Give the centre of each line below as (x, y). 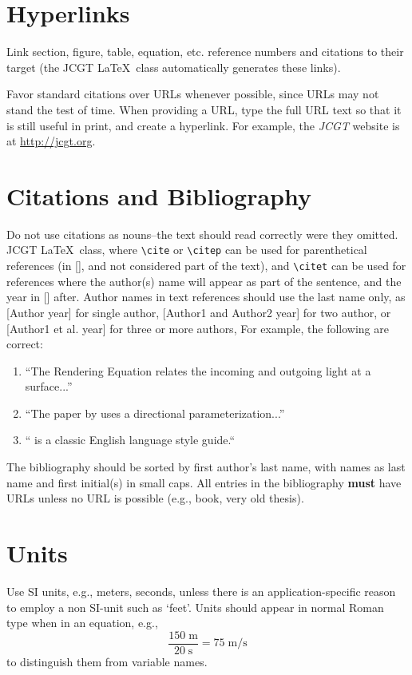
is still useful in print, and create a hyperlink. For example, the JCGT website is (203, 125)
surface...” (49, 386)
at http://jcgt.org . (51, 141)
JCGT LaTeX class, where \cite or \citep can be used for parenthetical (187, 250)
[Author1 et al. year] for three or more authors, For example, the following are (198, 328)
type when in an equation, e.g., (82, 623)
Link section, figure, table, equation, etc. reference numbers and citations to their (205, 52)
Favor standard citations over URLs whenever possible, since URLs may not (193, 94)
